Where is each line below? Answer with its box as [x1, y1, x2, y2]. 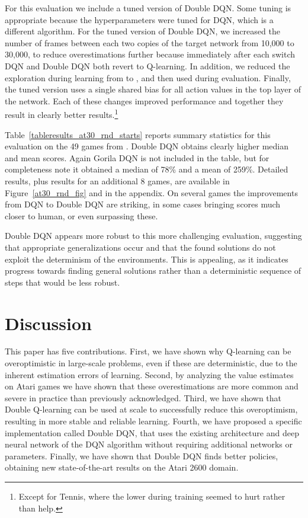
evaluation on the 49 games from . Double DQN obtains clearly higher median [5, 140, 288, 152]
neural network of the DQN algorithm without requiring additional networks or [5, 438, 293, 450]
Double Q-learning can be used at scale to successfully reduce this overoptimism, [5, 403, 298, 415]
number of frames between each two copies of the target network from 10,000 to [5, 36, 294, 49]
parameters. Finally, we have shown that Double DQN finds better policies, [5, 449, 278, 462]
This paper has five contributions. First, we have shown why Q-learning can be [5, 345, 291, 357]
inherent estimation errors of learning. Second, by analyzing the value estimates [5, 368, 294, 380]
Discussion [5, 311, 92, 335]
